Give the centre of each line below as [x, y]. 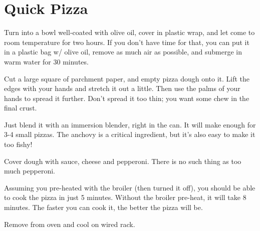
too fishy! [18, 144]
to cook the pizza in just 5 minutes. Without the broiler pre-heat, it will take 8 [125, 197]
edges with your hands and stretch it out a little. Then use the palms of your [122, 88]
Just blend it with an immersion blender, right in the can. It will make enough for [130, 124]
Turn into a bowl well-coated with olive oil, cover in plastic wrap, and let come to [129, 32]
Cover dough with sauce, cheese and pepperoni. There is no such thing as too [123, 161]
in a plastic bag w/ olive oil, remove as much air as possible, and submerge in [123, 52]
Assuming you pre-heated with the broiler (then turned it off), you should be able [130, 187]
